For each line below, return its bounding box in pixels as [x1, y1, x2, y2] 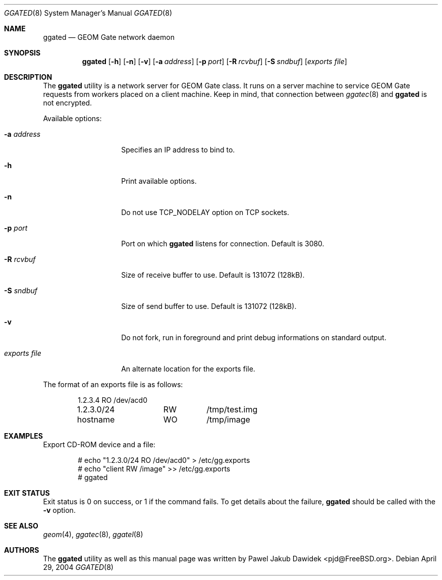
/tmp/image [206, 414, 250, 425]
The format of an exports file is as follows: [43, 380, 183, 389]
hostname [77, 414, 115, 425]
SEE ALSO [4, 521, 38, 530]
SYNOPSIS [4, 48, 41, 57]
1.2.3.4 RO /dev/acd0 [78, 396, 147, 404]
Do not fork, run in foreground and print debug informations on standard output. [121, 333, 386, 342]
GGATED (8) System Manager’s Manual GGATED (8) [4, 9, 172, 17]
